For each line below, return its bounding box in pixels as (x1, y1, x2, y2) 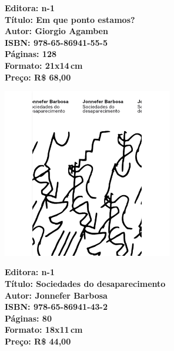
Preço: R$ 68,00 (5, 71, 71, 83)
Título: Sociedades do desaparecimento (5, 278, 166, 290)
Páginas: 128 (5, 48, 57, 60)
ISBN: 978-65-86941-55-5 (5, 36, 108, 48)
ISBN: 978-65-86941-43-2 (5, 300, 108, 313)
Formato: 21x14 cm (5, 59, 83, 71)
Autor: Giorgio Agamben (5, 25, 108, 37)
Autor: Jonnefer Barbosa (5, 289, 108, 301)
